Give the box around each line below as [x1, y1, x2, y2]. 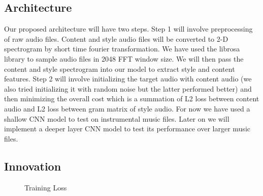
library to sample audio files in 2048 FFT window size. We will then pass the [4, 53, 244, 64]
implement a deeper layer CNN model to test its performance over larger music [4, 123, 250, 134]
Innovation [4, 158, 61, 174]
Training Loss [24, 182, 67, 192]
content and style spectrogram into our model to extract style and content [4, 63, 235, 74]
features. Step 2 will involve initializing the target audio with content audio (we [4, 73, 252, 84]
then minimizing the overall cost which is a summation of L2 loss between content [4, 93, 259, 104]
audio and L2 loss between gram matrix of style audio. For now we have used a [4, 103, 250, 114]
